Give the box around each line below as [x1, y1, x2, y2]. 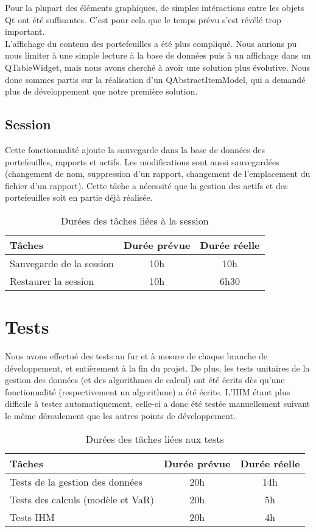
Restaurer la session [10, 273, 94, 288]
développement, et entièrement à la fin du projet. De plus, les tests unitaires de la [5, 361, 310, 374]
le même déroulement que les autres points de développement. [5, 409, 236, 422]
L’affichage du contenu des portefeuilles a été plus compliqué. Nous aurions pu [5, 37, 297, 49]
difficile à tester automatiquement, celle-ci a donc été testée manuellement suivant [5, 397, 311, 410]
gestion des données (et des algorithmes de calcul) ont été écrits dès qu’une [5, 373, 285, 386]
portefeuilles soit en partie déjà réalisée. [5, 191, 153, 204]
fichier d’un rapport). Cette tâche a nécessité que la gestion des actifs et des [5, 179, 288, 192]
